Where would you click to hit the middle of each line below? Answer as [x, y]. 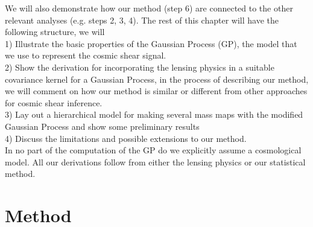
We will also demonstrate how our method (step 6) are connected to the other [149, 8]
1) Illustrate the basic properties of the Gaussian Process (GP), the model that [151, 43]
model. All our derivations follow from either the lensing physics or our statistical [155, 161]
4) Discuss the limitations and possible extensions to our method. [126, 138]
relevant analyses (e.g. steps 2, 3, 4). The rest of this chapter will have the [142, 20]
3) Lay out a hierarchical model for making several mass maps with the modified [154, 114]
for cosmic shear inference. [54, 102]
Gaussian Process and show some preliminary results [102, 126]
